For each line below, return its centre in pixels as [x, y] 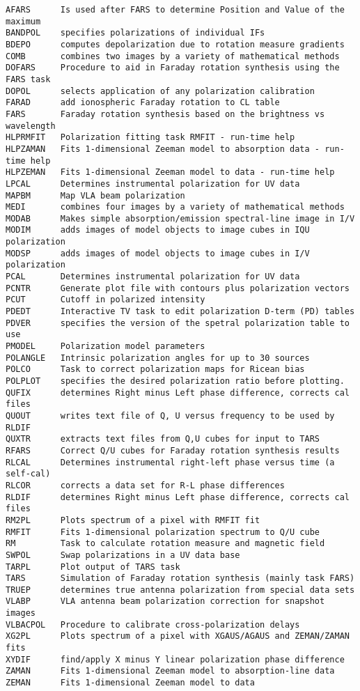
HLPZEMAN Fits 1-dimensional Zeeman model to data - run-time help [170, 172]
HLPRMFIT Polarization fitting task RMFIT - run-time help [150, 138]
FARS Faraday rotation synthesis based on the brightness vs [165, 114]
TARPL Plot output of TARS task [93, 567]
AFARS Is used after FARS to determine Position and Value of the [175, 10]
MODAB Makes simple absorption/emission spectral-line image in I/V [180, 218]
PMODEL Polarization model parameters [105, 347]
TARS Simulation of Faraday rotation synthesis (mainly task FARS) [180, 579]
